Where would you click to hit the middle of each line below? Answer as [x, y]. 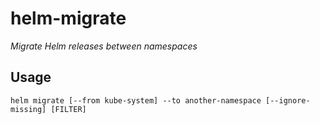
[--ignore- [288, 100]
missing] [28, 109]
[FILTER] [68, 109]
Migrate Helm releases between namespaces [104, 46]
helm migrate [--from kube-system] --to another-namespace [136, 100]
